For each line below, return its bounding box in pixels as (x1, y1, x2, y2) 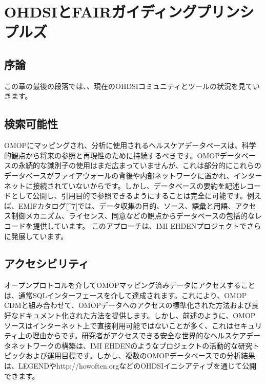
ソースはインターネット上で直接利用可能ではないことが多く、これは (4, 320, 234, 331)
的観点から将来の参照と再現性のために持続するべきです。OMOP (4, 150, 220, 160)
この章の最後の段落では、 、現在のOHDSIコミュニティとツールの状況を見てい (4, 80, 260, 91)
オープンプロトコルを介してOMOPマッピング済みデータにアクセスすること (4, 280, 255, 290)
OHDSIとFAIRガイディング (4, 1, 197, 22)
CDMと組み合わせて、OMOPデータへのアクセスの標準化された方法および (4, 300, 252, 310)
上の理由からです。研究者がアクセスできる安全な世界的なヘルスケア (18, 330, 247, 341)
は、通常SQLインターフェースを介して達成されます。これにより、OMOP (4, 289, 247, 300)
